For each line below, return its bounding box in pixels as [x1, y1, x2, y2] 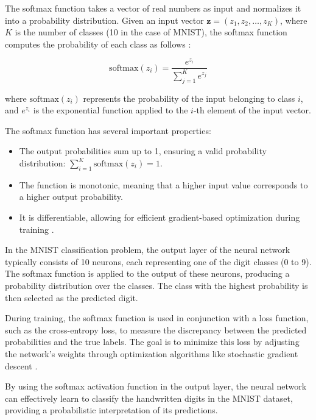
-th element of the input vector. [193, 104, 311, 116]
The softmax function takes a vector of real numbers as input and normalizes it [5, 2, 301, 14]
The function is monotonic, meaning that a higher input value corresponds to [19, 178, 308, 191]
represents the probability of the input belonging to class [83, 91, 295, 104]
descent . [5, 359, 38, 372]
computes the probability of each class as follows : [5, 37, 191, 50]
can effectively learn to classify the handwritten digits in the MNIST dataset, [5, 391, 293, 404]
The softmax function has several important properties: [5, 124, 211, 137]
